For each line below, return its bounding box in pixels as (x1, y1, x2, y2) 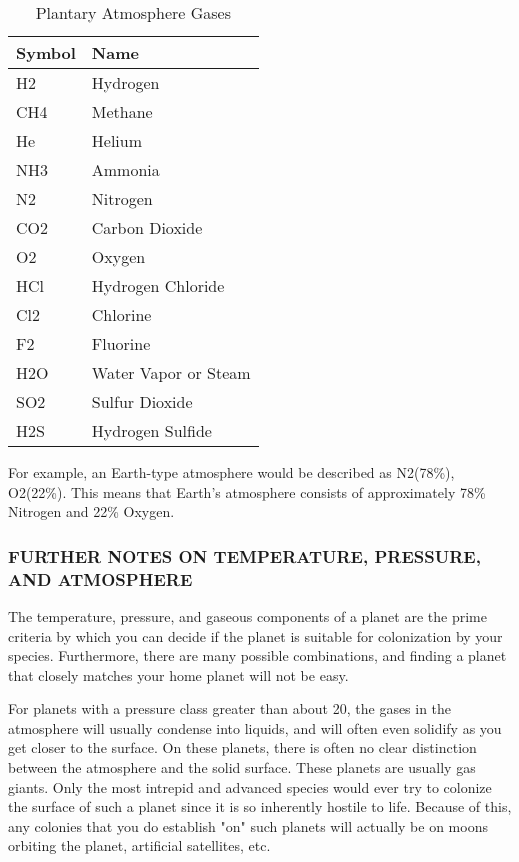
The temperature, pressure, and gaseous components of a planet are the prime (8, 605, 487, 626)
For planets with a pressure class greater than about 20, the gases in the (8, 698, 452, 719)
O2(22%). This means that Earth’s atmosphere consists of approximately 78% (8, 481, 486, 502)
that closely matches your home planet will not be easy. (8, 664, 349, 685)
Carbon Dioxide (91, 216, 203, 239)
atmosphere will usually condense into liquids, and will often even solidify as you (8, 717, 502, 738)
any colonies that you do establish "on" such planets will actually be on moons (8, 815, 488, 836)
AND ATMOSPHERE (8, 566, 193, 591)
